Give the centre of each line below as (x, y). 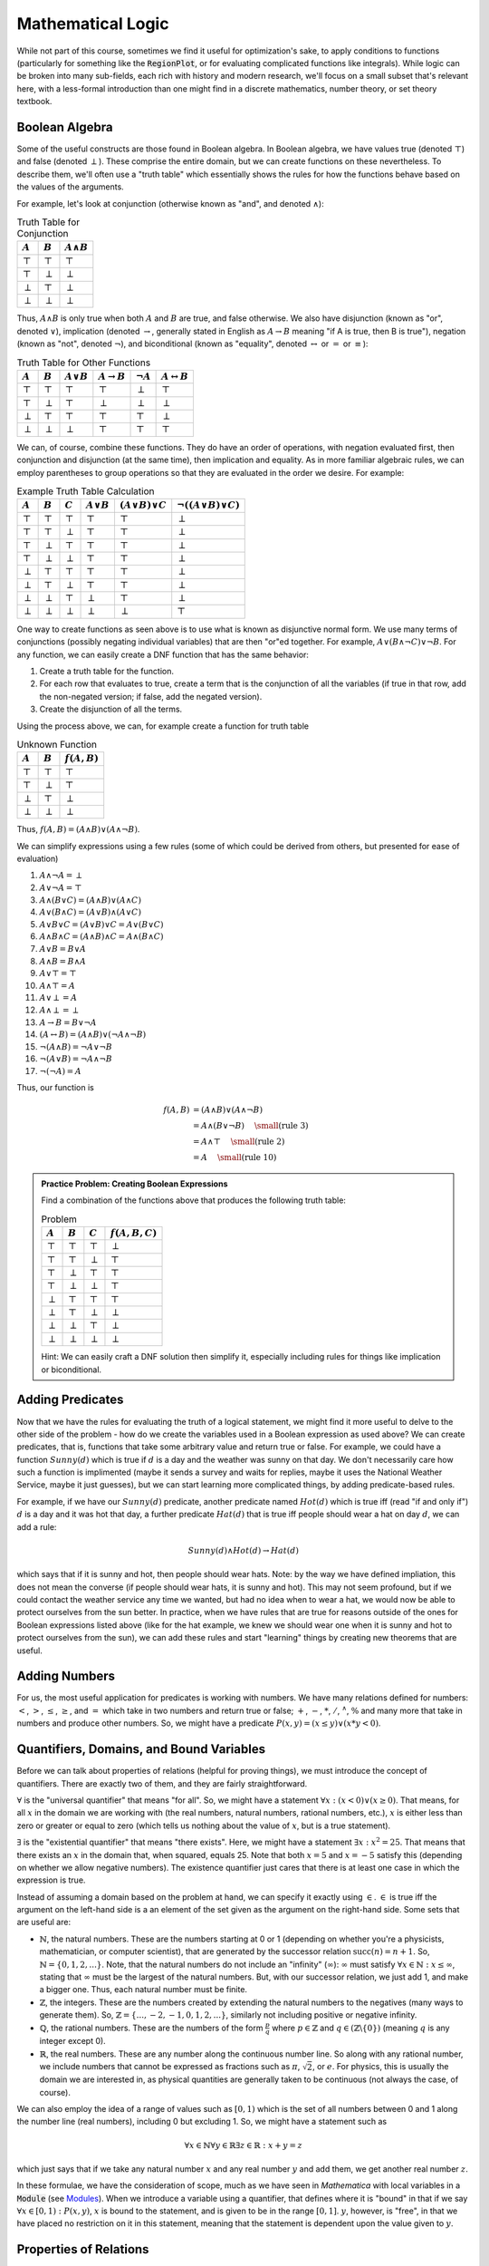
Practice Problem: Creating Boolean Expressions (134, 1184)
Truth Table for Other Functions (84, 363)
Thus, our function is (55, 1087)
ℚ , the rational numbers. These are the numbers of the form (151, 2028)
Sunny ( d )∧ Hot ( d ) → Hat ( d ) (243, 1550)
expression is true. (51, 1880)
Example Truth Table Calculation (86, 491)
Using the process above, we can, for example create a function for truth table (163, 726)
